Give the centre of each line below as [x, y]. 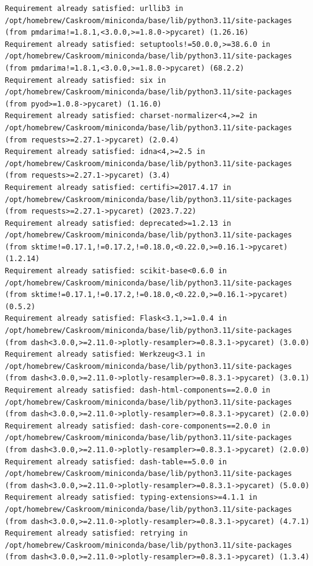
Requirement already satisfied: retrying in [96, 533]
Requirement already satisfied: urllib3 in [94, 9]
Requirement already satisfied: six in [85, 80]
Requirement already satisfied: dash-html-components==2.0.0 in [138, 390]
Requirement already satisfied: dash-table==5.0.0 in [116, 462]
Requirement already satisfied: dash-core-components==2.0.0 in [138, 426]
